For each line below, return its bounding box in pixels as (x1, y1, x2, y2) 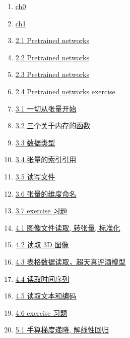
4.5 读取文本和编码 (15, 290, 77, 301)
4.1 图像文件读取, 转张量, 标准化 (15, 222, 120, 233)
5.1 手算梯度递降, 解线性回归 (15, 324, 109, 335)
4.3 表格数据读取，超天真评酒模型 (15, 256, 126, 267)
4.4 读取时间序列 (15, 273, 70, 284)
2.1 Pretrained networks (15, 35, 90, 46)
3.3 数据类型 (15, 137, 55, 147)
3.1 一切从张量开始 (15, 103, 77, 114)
